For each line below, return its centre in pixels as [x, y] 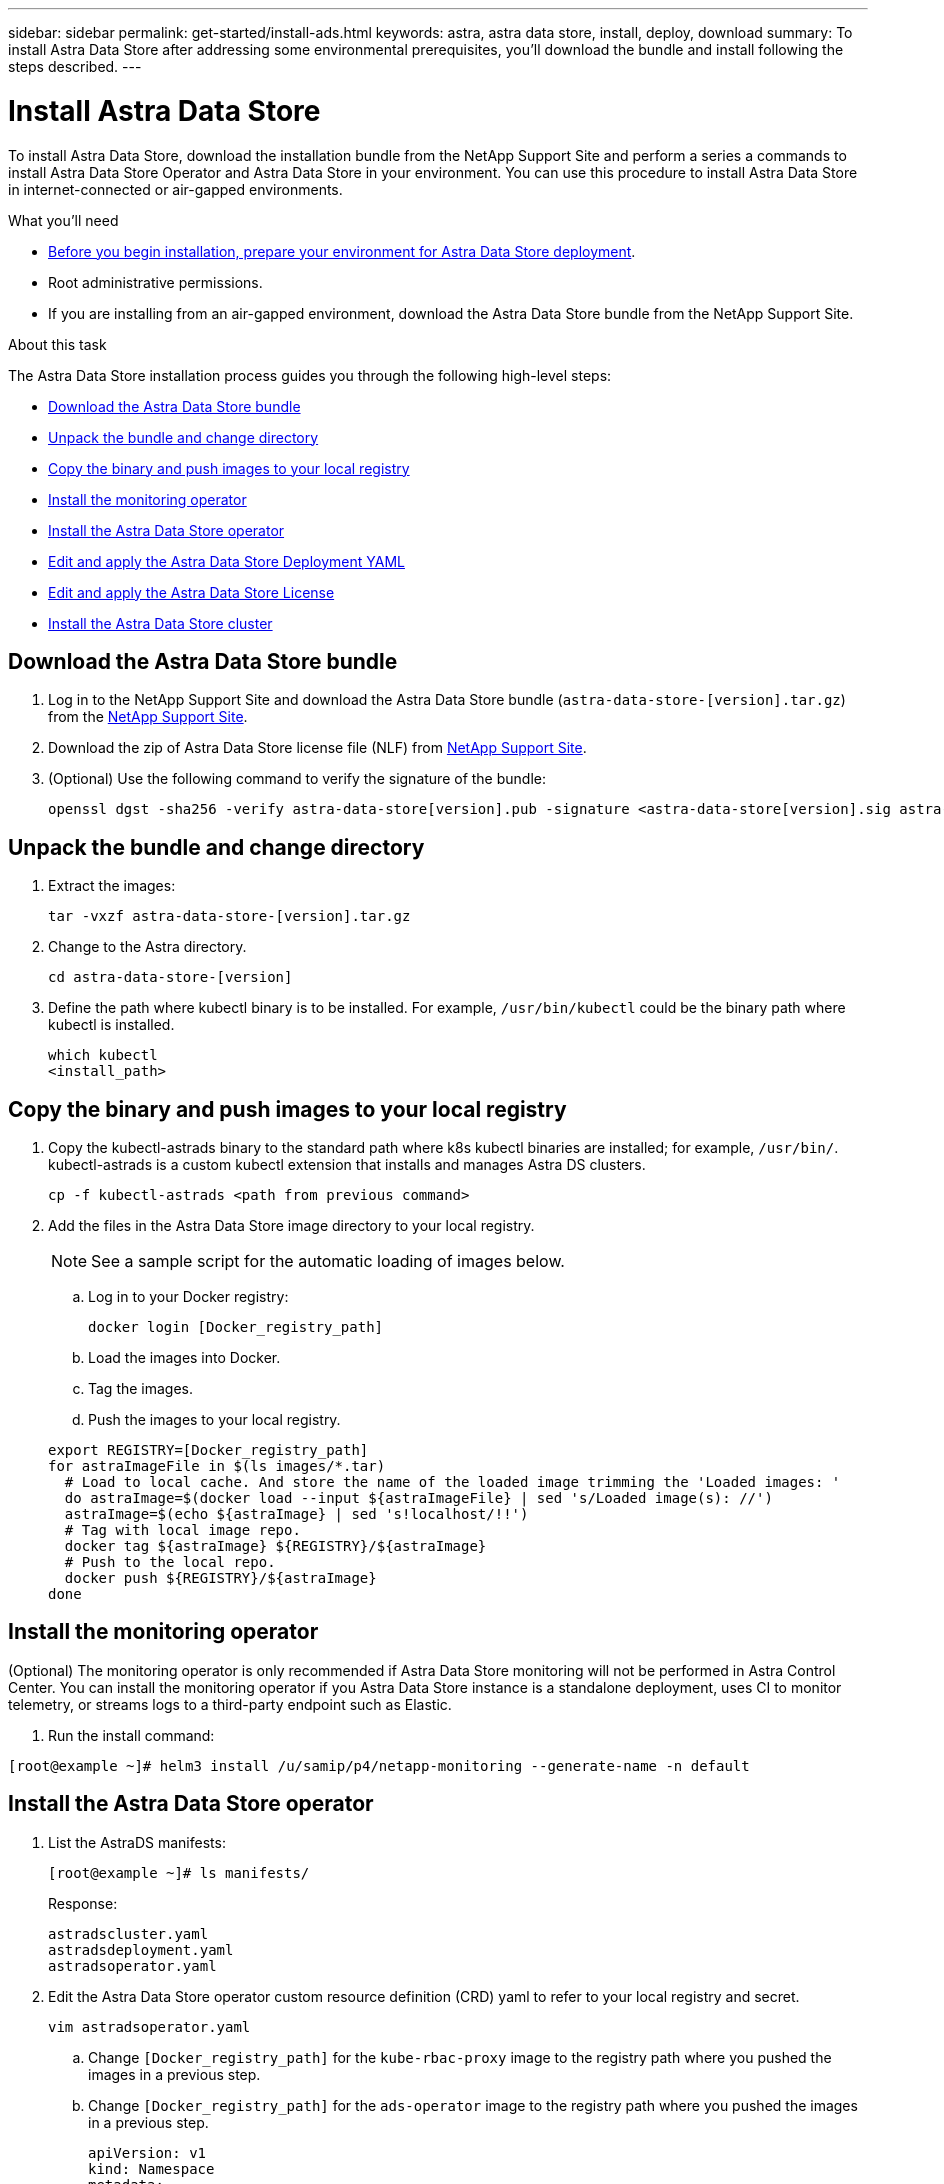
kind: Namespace [151, 2168]
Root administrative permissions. [155, 282]
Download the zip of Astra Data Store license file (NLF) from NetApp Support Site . [317, 748]
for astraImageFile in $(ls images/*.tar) [217, 1466]
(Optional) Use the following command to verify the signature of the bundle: [297, 779]
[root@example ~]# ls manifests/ [179, 1872]
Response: [83, 1903]
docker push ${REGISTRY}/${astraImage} [220, 1578]
